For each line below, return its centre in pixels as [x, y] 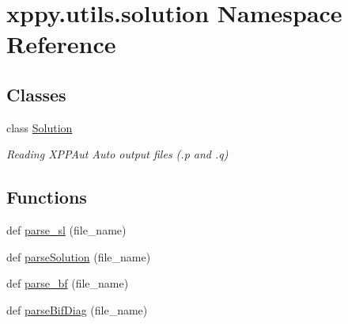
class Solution [40, 127]
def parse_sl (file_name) [66, 230]
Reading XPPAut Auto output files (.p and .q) [117, 154]
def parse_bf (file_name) [68, 283]
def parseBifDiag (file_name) [77, 309]
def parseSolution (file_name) [79, 256]
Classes [36, 94]
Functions [47, 197]
